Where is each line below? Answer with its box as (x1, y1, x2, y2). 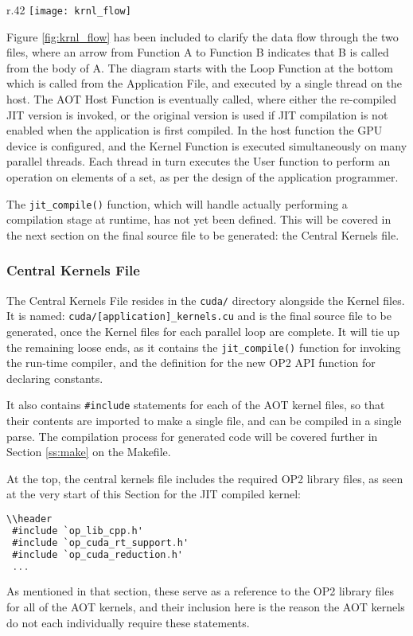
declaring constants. (6, 369, 103, 386)
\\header (6, 513, 53, 525)
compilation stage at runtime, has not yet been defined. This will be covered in (6, 211, 392, 228)
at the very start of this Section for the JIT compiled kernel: (6, 486, 301, 502)
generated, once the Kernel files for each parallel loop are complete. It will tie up (6, 322, 400, 339)
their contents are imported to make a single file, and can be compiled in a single (6, 412, 402, 429)
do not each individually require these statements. (6, 614, 250, 630)
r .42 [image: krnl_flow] (6, 2, 131, 18)
